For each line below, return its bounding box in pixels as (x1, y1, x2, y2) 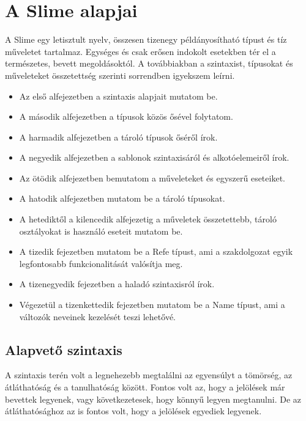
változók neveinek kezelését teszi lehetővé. (19, 310, 176, 323)
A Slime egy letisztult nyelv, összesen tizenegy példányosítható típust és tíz (5, 33, 287, 46)
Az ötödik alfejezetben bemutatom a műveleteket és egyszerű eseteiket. (19, 171, 285, 184)
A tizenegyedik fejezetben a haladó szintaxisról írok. (19, 277, 215, 290)
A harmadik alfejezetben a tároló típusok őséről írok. (19, 130, 218, 143)
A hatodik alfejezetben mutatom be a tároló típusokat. (19, 192, 225, 205)
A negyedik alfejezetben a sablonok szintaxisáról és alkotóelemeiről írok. (19, 151, 289, 164)
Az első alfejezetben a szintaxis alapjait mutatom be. (19, 89, 218, 102)
